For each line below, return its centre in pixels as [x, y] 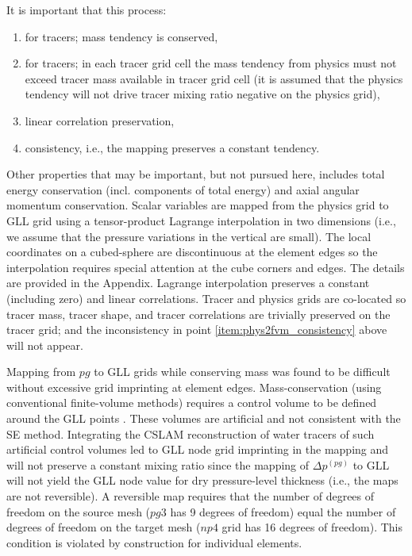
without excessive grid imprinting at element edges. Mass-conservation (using [194, 387]
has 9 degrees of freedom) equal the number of [283, 511]
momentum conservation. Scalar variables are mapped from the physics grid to [198, 205]
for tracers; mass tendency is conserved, [121, 36]
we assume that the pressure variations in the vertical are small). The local [189, 236]
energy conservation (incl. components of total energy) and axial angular [183, 189]
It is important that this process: [87, 10]
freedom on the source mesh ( [79, 511]
